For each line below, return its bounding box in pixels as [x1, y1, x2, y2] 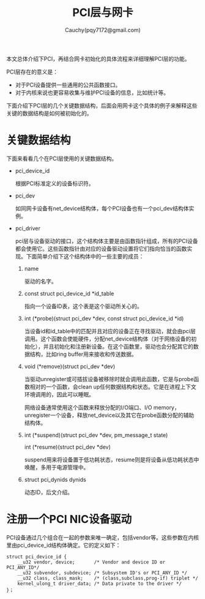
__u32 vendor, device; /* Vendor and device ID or [17, 559, 166, 565]
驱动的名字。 [24, 277, 57, 285]
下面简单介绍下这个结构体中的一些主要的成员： [26, 252, 144, 260]
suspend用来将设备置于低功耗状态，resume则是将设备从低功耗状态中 [24, 455, 199, 463]
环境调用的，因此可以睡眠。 [24, 390, 95, 398]
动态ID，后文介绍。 [24, 489, 73, 496]
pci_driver [15, 225, 41, 232]
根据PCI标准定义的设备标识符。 [15, 179, 94, 187]
